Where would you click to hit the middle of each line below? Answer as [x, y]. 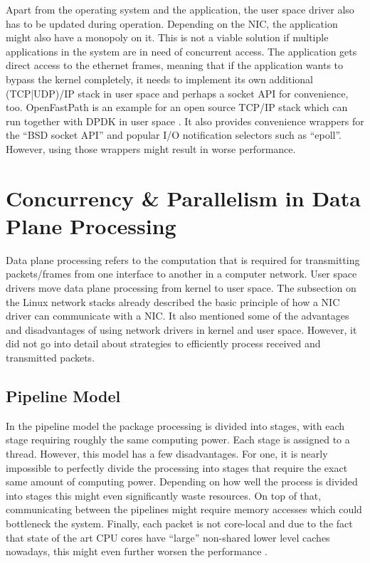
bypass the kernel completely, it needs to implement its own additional [159, 79]
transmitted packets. [51, 357]
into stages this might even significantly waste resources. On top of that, [164, 495]
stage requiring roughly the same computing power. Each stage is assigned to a [178, 440]
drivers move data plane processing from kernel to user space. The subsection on [181, 288]
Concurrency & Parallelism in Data [183, 198]
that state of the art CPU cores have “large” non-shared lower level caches [168, 537]
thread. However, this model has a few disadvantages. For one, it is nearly [167, 453]
